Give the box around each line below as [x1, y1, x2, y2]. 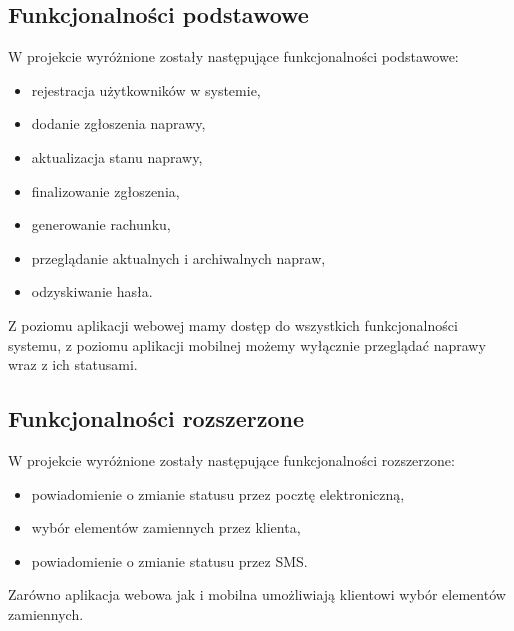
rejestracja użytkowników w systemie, [31, 79, 261, 100]
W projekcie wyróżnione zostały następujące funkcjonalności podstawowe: [8, 46, 459, 67]
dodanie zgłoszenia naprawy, [31, 113, 206, 134]
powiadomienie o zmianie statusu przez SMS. [31, 550, 308, 571]
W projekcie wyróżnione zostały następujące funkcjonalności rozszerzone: [8, 449, 455, 470]
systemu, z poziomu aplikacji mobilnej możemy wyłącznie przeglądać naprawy [8, 334, 486, 355]
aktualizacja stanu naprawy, [31, 146, 203, 167]
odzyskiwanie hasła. [31, 281, 153, 302]
